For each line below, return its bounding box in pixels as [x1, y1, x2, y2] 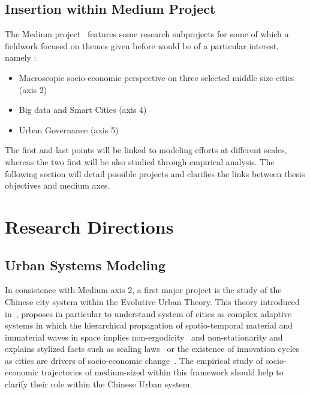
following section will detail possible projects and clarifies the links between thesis [5, 167, 305, 180]
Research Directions [5, 214, 174, 238]
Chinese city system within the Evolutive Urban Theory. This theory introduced [5, 295, 300, 308]
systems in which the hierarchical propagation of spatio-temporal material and [5, 319, 293, 332]
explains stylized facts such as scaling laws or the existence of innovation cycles [5, 342, 300, 355]
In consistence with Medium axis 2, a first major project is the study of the [5, 283, 282, 296]
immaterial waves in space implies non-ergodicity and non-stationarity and [5, 330, 283, 343]
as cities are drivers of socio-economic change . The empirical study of [5, 354, 263, 366]
